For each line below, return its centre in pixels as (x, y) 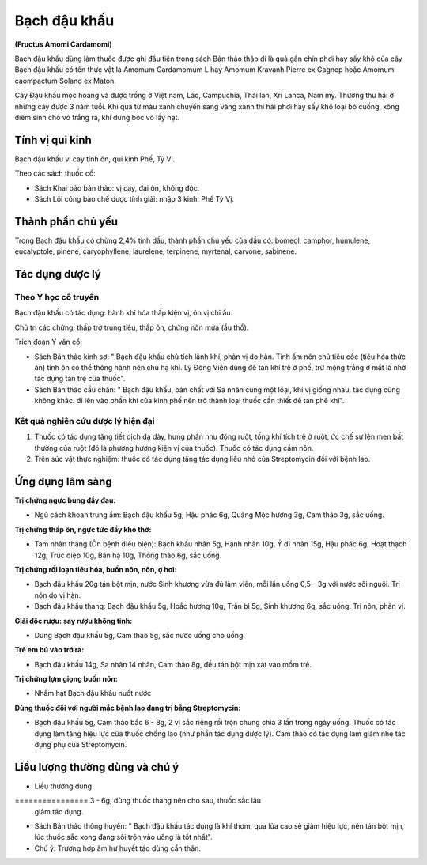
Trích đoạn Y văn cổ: (49, 342)
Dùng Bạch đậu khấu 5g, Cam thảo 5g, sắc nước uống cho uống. (140, 635)
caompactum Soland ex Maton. (65, 81)
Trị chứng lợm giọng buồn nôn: (66, 679)
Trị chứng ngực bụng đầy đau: (65, 500)
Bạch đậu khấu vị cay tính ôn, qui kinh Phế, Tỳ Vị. (95, 159)
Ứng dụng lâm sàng (63, 481)
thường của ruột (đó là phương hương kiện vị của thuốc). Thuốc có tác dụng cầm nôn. (174, 448)
